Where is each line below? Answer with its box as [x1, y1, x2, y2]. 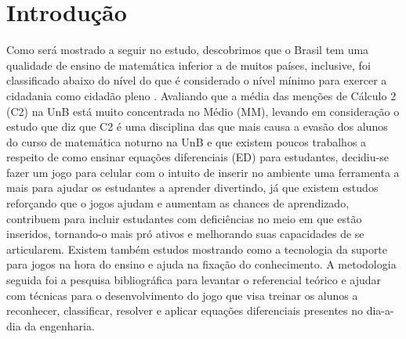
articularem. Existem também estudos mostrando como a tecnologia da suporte [6, 240, 388, 257]
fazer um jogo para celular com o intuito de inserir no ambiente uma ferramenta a [6, 164, 400, 180]
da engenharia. [24, 317, 95, 334]
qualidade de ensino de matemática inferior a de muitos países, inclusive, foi [6, 56, 371, 73]
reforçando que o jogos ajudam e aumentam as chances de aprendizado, [6, 195, 350, 211]
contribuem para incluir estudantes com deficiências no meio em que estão [6, 210, 362, 226]
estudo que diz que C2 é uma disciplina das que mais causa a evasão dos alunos [6, 118, 388, 135]
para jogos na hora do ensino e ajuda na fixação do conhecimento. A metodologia [6, 256, 397, 272]
